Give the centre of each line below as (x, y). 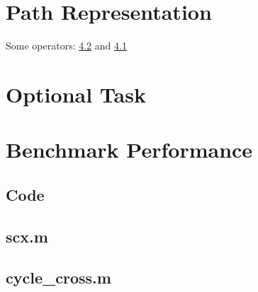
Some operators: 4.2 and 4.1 (66, 46)
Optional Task (76, 94)
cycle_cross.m (58, 278)
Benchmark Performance (129, 150)
